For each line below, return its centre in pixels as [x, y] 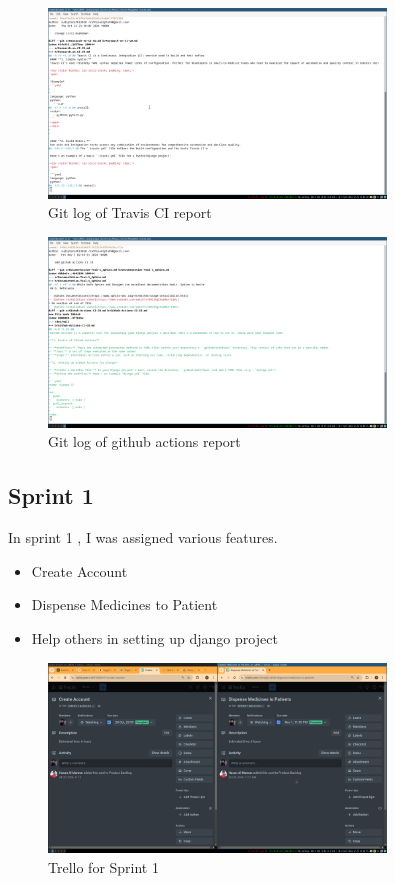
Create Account [79, 570]
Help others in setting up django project [154, 637]
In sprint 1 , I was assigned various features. [143, 537]
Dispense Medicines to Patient [124, 604]
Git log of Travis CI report [130, 212]
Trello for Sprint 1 [103, 866]
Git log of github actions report [144, 441]
